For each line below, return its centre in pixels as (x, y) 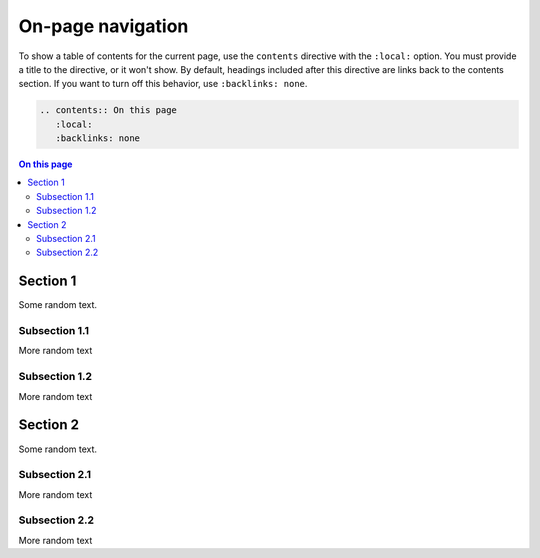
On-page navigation (103, 26)
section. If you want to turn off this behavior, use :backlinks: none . (163, 84)
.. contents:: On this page (108, 110)
